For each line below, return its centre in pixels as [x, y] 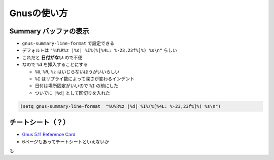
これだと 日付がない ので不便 [52, 57]
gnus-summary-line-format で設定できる [68, 44]
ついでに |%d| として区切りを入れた [72, 93]
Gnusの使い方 [39, 13]
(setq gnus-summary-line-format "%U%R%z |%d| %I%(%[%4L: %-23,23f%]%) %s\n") [120, 106]
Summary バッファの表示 [49, 31]
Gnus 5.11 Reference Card [49, 135]
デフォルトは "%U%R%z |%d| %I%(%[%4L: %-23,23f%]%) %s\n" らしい [99, 50]
